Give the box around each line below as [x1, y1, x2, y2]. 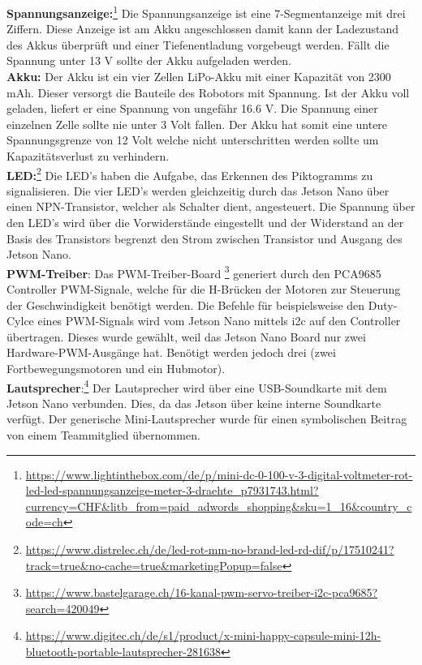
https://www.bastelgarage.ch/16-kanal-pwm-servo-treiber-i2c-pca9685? [25, 584, 377, 601]
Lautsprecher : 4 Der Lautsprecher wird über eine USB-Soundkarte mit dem [6, 376, 387, 396]
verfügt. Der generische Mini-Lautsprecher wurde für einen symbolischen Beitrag [6, 410, 407, 427]
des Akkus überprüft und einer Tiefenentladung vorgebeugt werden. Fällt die [6, 36, 390, 53]
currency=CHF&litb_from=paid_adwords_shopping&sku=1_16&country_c [25, 497, 412, 514]
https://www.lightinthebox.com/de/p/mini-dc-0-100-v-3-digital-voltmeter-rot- [25, 466, 413, 483]
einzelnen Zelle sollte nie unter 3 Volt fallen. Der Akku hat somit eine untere [6, 115, 388, 132]
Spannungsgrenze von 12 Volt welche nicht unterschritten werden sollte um [6, 131, 379, 148]
